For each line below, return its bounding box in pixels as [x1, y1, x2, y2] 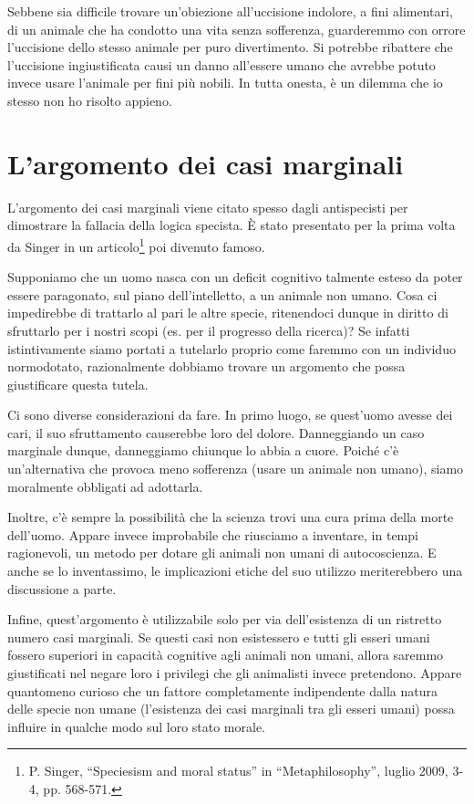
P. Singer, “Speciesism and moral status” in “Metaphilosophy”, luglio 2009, [28, 761, 448, 780]
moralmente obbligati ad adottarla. [7, 476, 203, 496]
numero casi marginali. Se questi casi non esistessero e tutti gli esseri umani [7, 627, 430, 646]
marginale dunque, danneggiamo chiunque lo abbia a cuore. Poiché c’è [7, 441, 399, 460]
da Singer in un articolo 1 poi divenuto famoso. [7, 234, 265, 256]
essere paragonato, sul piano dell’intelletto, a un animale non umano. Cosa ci [7, 285, 438, 304]
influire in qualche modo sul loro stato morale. [7, 716, 266, 736]
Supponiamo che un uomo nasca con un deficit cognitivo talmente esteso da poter [7, 267, 463, 287]
